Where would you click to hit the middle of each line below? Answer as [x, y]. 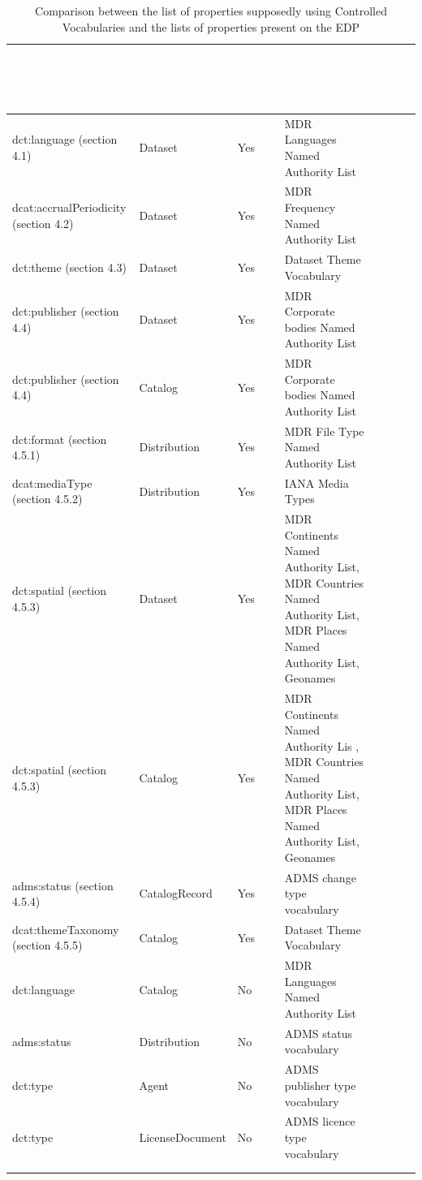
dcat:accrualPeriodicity [69, 207]
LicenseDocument [183, 1137]
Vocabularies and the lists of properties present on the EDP [211, 26]
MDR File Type [324, 431]
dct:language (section [65, 139]
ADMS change [320, 877]
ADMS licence [320, 1121]
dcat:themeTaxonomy [66, 929]
